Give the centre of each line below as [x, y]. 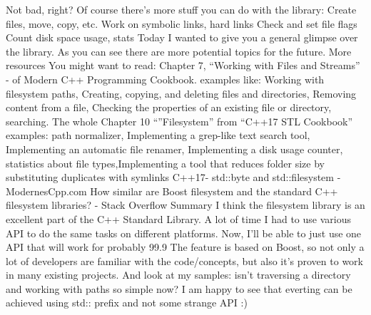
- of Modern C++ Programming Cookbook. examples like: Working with [165, 79]
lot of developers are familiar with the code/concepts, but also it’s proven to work [184, 260]
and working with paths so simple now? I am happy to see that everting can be [179, 288]
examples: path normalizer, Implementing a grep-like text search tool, [158, 135]
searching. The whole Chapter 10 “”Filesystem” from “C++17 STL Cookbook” [179, 121]
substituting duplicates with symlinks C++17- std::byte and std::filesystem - [173, 177]
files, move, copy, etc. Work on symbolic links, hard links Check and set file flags [182, 23]
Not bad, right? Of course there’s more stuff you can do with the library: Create [181, 9]
